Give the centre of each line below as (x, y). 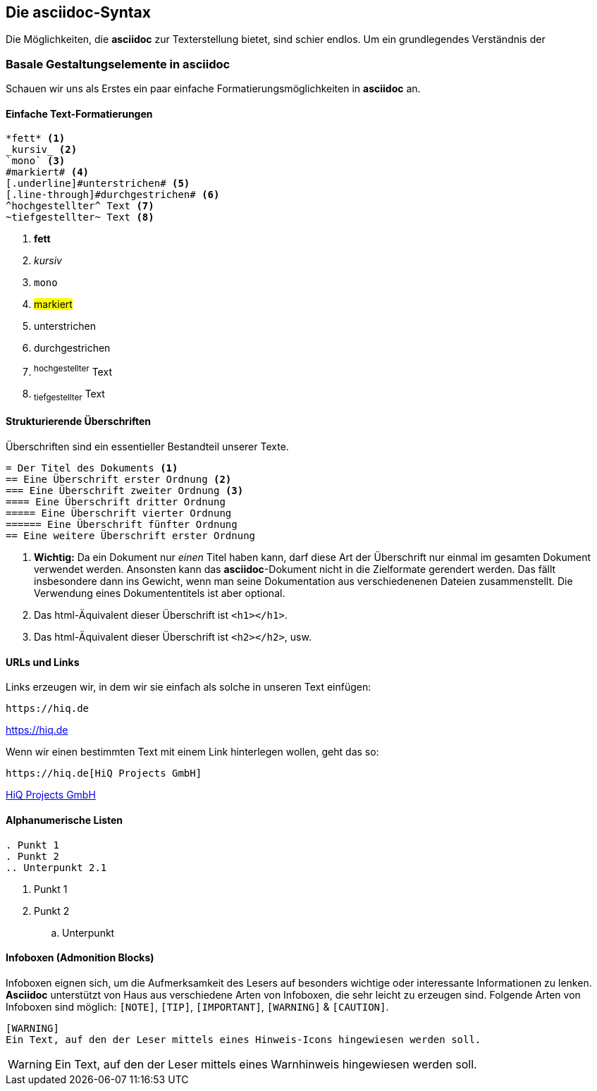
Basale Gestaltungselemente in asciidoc (118, 64)
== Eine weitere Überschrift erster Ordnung (131, 536)
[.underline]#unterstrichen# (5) (98, 184)
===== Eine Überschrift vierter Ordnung (119, 513)
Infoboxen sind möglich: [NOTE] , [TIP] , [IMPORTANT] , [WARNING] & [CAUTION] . (197, 1006)
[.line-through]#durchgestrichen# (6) (113, 195)
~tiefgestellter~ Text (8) (80, 217)
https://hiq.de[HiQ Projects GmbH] (104, 773)
